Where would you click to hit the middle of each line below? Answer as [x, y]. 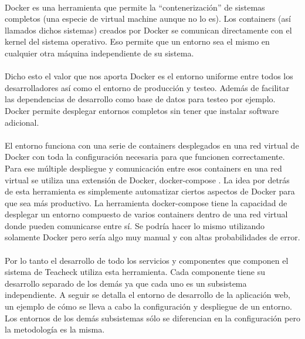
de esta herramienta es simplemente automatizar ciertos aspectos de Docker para [150, 191]
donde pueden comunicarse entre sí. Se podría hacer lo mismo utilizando [135, 225]
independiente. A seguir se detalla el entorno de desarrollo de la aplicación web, [148, 295]
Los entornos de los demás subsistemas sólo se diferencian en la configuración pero [152, 318]
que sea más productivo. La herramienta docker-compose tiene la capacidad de [146, 202]
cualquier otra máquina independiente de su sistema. [99, 53]
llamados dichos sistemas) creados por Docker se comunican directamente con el [148, 30]
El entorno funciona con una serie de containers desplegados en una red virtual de [152, 145]
